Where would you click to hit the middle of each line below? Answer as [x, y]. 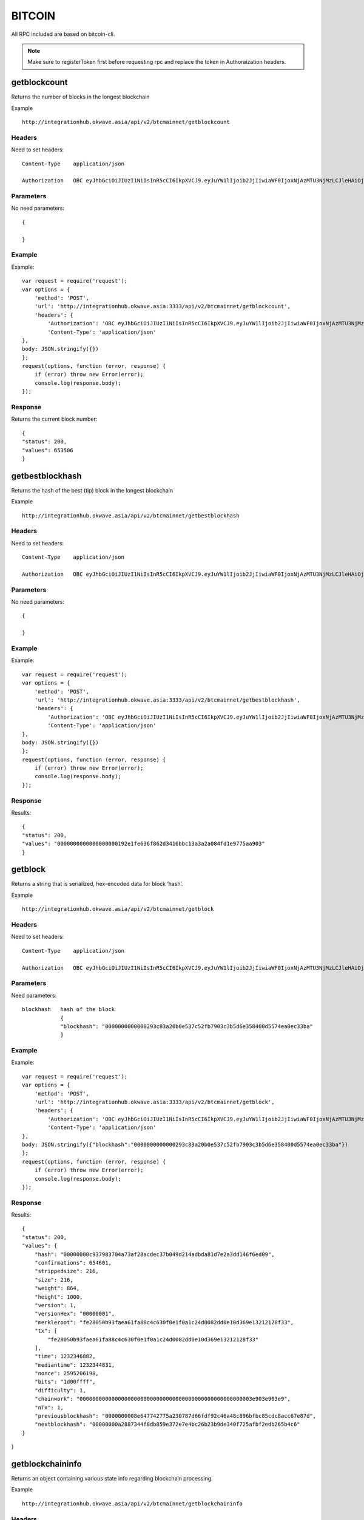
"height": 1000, [59, 1297]
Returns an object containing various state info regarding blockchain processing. [112, 1479]
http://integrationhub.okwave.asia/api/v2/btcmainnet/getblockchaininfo [132, 1504]
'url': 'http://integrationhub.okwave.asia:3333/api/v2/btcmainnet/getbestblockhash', [167, 700]
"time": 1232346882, [65, 1356]
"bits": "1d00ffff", [65, 1382]
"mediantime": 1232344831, [75, 1365]
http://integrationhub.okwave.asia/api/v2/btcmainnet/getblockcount [126, 122]
